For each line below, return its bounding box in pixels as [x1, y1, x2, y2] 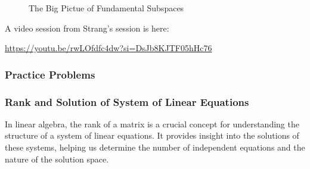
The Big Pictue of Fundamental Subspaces [29, 2, 184, 14]
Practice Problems [5, 67, 95, 82]
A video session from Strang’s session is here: [5, 21, 169, 34]
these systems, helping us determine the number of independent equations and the [5, 141, 305, 154]
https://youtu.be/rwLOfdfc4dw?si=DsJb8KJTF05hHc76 [5, 42, 212, 54]
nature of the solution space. [5, 152, 109, 165]
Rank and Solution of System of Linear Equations [5, 94, 249, 109]
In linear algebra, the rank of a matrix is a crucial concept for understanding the [5, 117, 299, 130]
